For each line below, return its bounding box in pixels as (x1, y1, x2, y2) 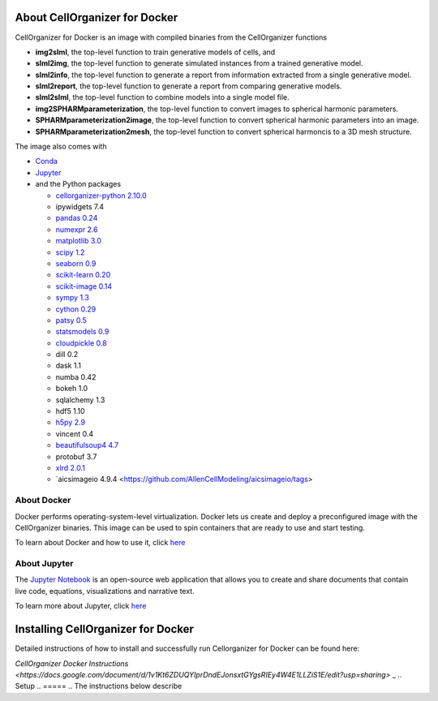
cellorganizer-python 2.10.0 (55, 191, 148, 200)
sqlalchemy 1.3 (55, 394, 105, 405)
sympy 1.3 (55, 293, 89, 303)
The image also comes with (15, 142, 107, 152)
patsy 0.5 (55, 315, 87, 325)
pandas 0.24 (55, 213, 98, 223)
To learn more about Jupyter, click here (15, 601, 147, 611)
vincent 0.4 (55, 428, 94, 438)
